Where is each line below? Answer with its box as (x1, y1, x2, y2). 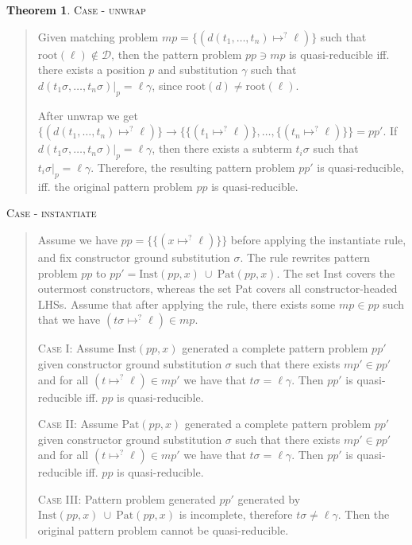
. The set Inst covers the (276, 264, 395, 281)
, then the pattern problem (111, 45, 242, 62)
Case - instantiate (6, 204, 97, 221)
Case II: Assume (37, 415, 118, 432)
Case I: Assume (37, 340, 114, 356)
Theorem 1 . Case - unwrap (6, 2, 146, 18)
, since (152, 76, 183, 93)
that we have (37, 311, 101, 328)
